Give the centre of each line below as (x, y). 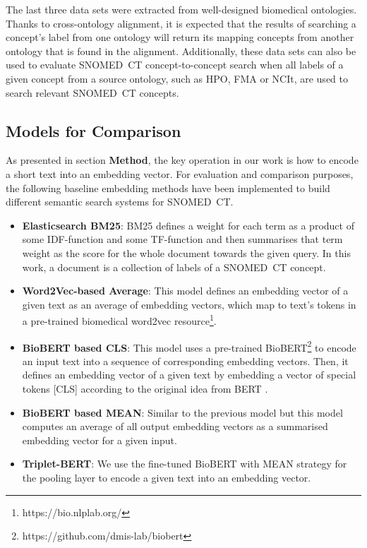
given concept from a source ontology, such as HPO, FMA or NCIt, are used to (177, 78)
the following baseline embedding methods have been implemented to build (168, 187)
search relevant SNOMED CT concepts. (92, 92)
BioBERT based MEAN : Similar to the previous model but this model (182, 412)
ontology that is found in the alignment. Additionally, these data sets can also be (181, 50)
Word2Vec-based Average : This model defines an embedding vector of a (185, 291)
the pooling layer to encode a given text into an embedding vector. (167, 477)
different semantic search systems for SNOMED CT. (120, 202)
